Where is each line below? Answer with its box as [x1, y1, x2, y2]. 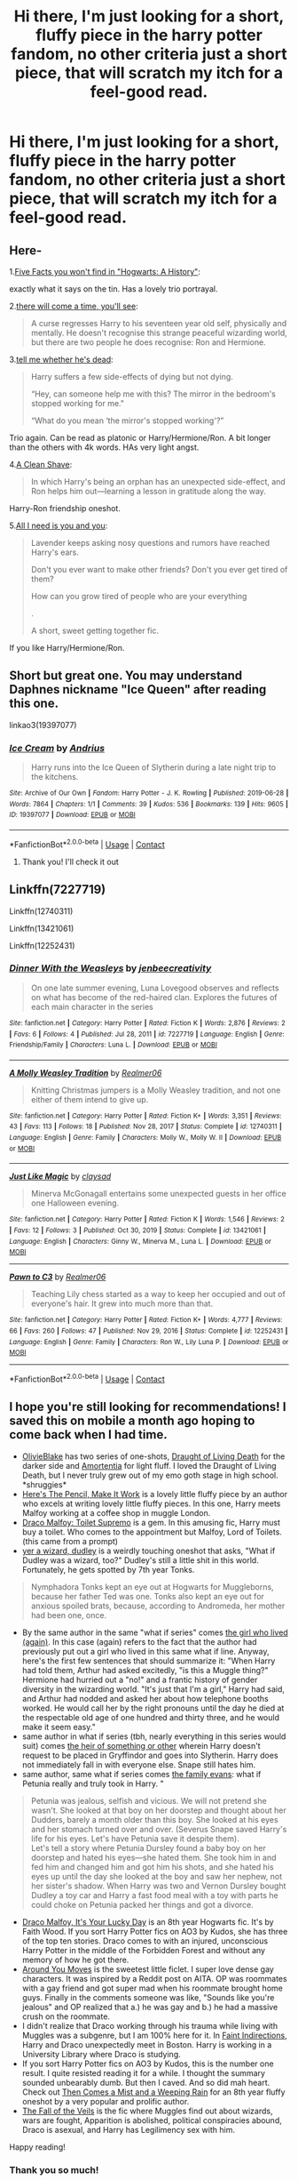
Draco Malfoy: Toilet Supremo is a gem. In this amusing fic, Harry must [21, 1517, 281, 1527]
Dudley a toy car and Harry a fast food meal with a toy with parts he [30, 1889, 278, 1900]
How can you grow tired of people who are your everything [30, 591, 247, 601]
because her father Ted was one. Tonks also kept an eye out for [30, 1591, 264, 1601]
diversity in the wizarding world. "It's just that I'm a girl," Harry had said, [21, 1683, 286, 1695]
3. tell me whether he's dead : [9, 354, 114, 365]
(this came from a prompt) [21, 1535, 118, 1546]
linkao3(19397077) [9, 719, 77, 730]
